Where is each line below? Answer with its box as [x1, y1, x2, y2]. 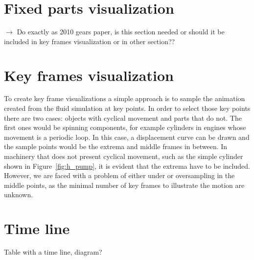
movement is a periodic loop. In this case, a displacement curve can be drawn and [4, 131, 250, 142]
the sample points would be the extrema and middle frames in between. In [4, 141, 228, 152]
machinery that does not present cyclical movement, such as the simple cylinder [4, 151, 243, 161]
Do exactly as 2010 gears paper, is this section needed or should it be [17, 26, 225, 37]
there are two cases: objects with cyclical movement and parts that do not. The [4, 112, 242, 123]
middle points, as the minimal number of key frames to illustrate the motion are [4, 180, 245, 190]
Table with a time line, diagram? [4, 247, 102, 257]
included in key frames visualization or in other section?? [4, 36, 175, 46]
